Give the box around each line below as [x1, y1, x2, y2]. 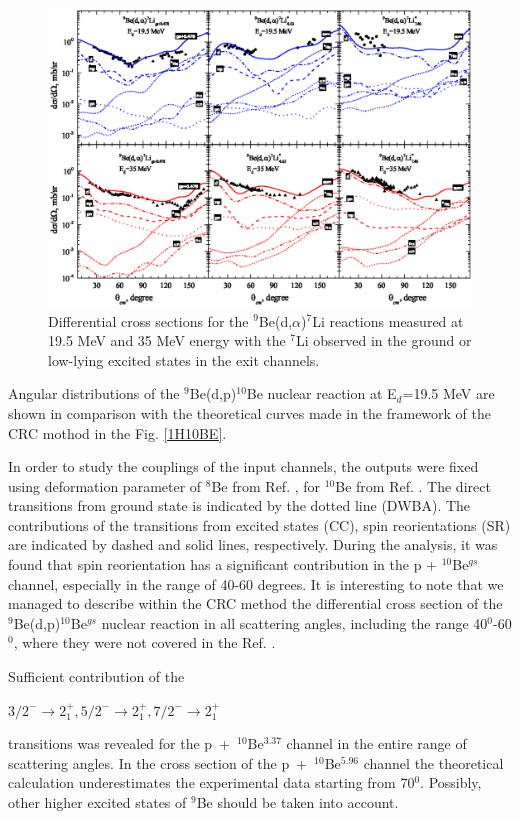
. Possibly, [420, 772, 482, 793]
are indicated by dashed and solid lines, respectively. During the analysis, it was [8, 534, 498, 555]
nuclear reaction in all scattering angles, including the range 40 [101, 612, 488, 633]
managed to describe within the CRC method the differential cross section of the [8, 593, 503, 614]
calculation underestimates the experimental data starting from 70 [8, 772, 415, 793]
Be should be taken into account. [196, 792, 399, 813]
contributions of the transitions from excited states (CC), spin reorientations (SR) [8, 514, 511, 535]
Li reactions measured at [312, 310, 464, 331]
